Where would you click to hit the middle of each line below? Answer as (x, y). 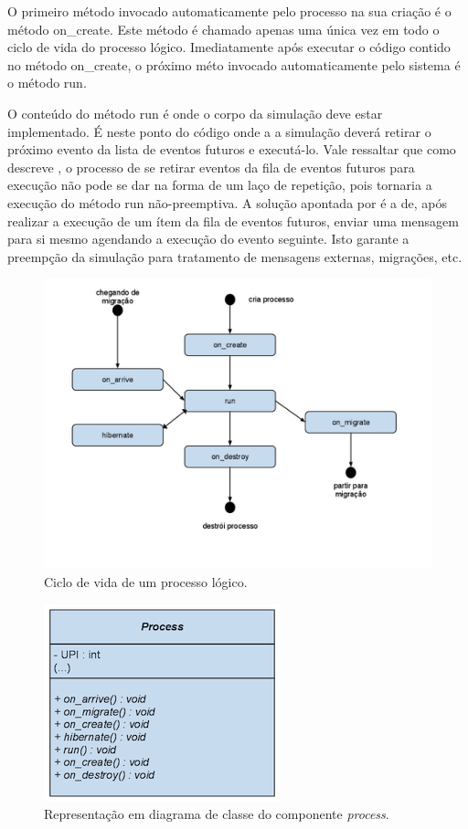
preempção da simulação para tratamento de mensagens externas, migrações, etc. (235, 256)
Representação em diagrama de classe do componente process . (217, 814)
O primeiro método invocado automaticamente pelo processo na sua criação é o (229, 11)
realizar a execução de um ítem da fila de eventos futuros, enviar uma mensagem (233, 220)
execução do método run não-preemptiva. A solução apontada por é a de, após (227, 202)
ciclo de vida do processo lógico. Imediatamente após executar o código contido (229, 47)
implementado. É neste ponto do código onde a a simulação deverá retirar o (219, 131)
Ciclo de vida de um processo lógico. (146, 581)
